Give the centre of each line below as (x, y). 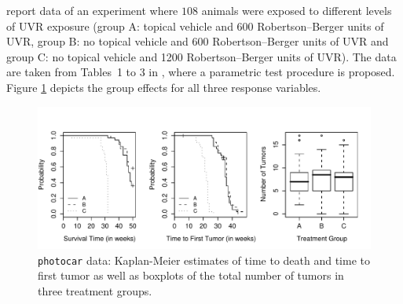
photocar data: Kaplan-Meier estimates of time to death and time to (204, 260)
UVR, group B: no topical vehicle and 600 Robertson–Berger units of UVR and (198, 41)
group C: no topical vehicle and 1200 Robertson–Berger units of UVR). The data (201, 56)
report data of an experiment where (92, 10)
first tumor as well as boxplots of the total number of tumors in (191, 275)
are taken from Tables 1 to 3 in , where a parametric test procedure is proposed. (201, 72)
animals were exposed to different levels (297, 10)
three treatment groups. (95, 290)
